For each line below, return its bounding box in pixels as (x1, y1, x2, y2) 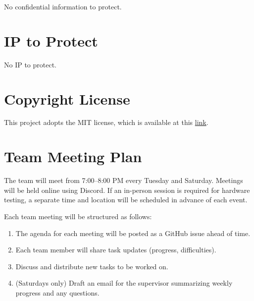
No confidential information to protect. (4, 1, 122, 11)
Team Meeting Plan (4, 146, 142, 167)
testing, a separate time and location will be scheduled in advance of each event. (4, 194, 248, 205)
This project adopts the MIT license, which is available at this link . (4, 117, 208, 127)
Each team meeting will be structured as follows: (4, 211, 152, 221)
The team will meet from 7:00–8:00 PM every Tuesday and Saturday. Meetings (4, 175, 243, 185)
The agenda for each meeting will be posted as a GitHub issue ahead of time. (15, 228, 251, 238)
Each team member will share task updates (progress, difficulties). (15, 244, 216, 255)
